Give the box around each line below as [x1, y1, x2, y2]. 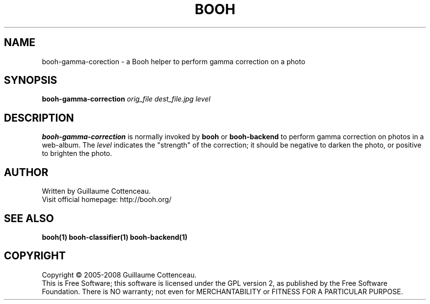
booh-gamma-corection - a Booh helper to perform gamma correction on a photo [42, 57, 305, 66]
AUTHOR [4, 166, 49, 178]
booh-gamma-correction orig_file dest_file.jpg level [42, 95, 211, 103]
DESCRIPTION [4, 111, 74, 124]
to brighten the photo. [42, 149, 112, 158]
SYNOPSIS [4, 74, 57, 87]
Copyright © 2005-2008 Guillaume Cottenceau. [42, 270, 197, 279]
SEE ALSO [4, 212, 54, 225]
